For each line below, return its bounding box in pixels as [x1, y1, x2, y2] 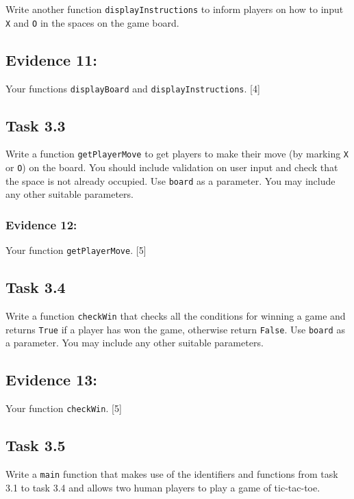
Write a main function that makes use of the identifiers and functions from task [5, 466, 338, 481]
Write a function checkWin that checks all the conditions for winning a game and [5, 309, 346, 323]
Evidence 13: [5, 369, 97, 390]
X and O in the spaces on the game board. [5, 15, 179, 29]
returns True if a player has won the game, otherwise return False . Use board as [5, 322, 345, 336]
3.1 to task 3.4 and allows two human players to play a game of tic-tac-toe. [5, 480, 320, 494]
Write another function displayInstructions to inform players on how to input [5, 2, 344, 16]
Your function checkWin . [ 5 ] [5, 401, 122, 415]
